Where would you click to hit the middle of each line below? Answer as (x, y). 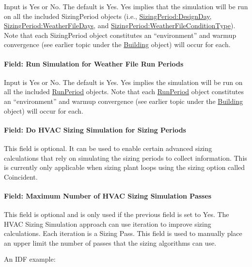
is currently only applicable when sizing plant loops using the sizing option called (125, 167)
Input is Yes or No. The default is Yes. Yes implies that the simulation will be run (126, 6)
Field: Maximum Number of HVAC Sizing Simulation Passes (108, 195)
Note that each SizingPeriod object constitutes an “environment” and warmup (120, 35)
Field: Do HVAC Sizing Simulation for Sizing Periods (95, 129)
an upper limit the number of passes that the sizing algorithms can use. (110, 242)
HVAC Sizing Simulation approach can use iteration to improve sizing (108, 224)
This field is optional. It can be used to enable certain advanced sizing (108, 148)
